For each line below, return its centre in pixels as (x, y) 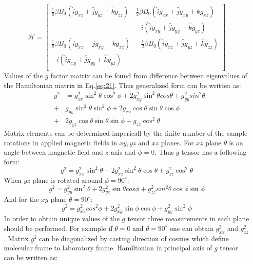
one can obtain (192, 228)
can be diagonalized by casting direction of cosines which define (134, 238)
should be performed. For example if (58, 228)
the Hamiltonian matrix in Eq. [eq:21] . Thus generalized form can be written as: (123, 85)
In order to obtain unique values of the (62, 219)
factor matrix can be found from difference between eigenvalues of (149, 76)
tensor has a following (214, 152)
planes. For (177, 142)
